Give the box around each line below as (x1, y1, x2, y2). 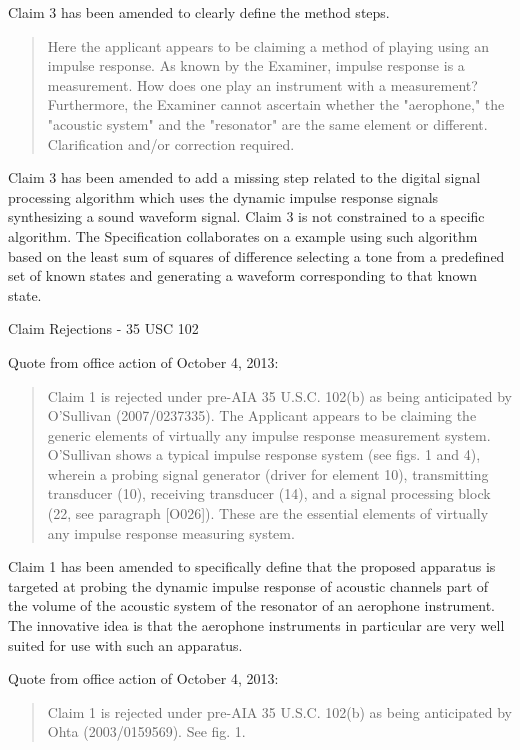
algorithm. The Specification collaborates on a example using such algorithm (8, 225, 478, 246)
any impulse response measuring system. (47, 522, 295, 543)
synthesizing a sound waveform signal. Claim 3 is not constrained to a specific (8, 206, 485, 227)
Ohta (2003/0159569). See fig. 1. (47, 721, 246, 742)
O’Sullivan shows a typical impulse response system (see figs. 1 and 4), (47, 444, 481, 465)
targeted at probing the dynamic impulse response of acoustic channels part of (8, 575, 489, 596)
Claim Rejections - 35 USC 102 (8, 318, 199, 339)
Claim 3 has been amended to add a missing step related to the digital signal (8, 167, 481, 188)
